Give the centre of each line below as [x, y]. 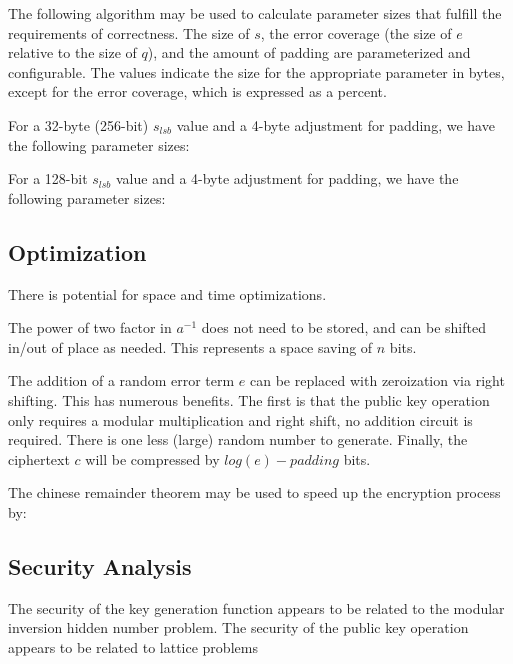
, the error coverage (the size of [356, 32]
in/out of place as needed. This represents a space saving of [190, 346]
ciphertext [39, 458]
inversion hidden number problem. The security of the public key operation [238, 627]
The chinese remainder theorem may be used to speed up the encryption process [254, 492]
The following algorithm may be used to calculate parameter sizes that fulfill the [255, 13]
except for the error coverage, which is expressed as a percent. [197, 91]
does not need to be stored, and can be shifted [343, 327]
